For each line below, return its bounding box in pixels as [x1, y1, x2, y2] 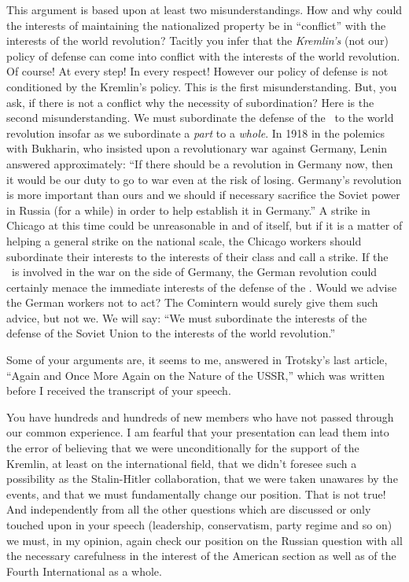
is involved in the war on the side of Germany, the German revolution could [11, 263, 378, 280]
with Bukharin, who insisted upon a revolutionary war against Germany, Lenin [6, 140, 387, 157]
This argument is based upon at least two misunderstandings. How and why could [6, 2, 403, 17]
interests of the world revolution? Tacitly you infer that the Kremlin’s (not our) [6, 32, 389, 49]
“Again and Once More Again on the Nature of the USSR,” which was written [6, 367, 385, 383]
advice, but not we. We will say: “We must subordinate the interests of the [6, 309, 367, 326]
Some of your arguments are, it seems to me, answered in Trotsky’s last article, [6, 352, 388, 368]
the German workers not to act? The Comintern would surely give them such [6, 294, 378, 311]
